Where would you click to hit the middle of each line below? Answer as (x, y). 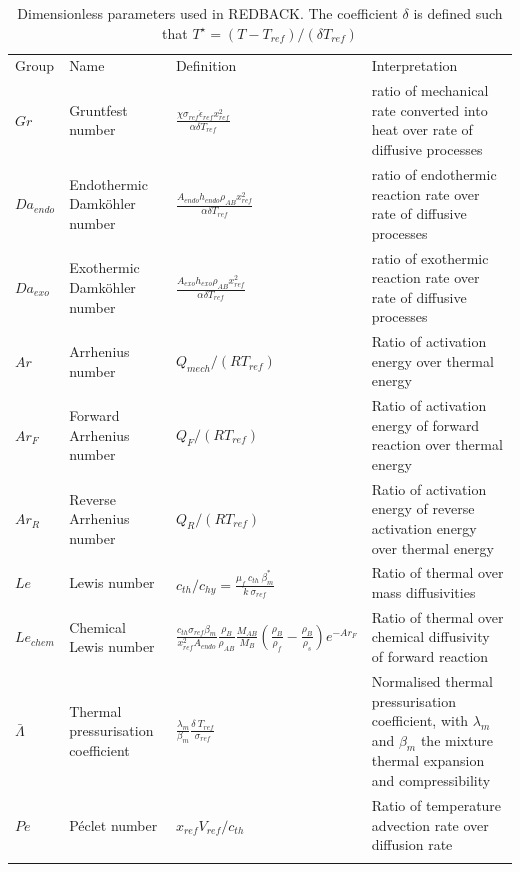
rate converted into (429, 109)
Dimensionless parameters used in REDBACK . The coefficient (207, 13)
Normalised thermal (432, 680)
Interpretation (414, 65)
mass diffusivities (423, 592)
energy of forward (425, 424)
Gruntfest (98, 109)
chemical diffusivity (430, 636)
